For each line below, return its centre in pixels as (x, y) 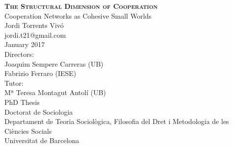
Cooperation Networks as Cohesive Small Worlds (78, 15)
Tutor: (14, 83)
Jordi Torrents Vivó (34, 25)
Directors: (19, 54)
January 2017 (25, 44)
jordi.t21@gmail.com (35, 35)
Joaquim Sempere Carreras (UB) (54, 63)
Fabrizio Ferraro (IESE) (41, 73)
